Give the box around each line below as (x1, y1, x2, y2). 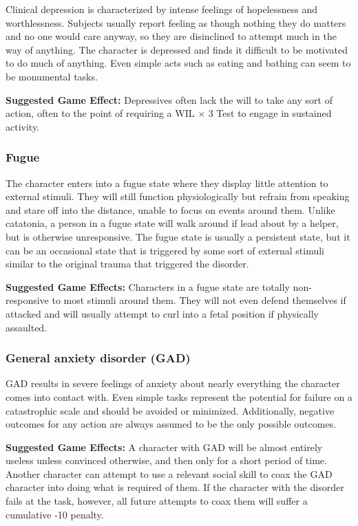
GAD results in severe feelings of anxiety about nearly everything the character (6, 376, 340, 391)
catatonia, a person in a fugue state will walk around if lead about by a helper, (6, 216, 339, 230)
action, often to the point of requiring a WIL (6, 106, 195, 120)
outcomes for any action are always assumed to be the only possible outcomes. (6, 417, 337, 431)
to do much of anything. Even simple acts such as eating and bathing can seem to (6, 56, 351, 70)
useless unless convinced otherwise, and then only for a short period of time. (6, 453, 327, 468)
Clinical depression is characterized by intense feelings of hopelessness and (6, 2, 318, 16)
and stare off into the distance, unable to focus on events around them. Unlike (6, 202, 335, 217)
